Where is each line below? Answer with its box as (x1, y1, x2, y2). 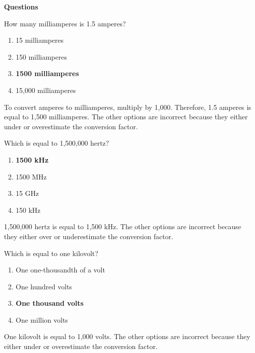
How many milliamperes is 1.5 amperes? (4, 18, 126, 28)
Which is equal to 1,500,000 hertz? (4, 138, 109, 148)
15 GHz (15, 188, 39, 198)
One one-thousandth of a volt (15, 265, 105, 275)
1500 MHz (15, 171, 47, 181)
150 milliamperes (15, 51, 67, 62)
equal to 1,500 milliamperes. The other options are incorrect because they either (4, 111, 248, 122)
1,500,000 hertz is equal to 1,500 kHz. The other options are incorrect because (4, 221, 241, 232)
